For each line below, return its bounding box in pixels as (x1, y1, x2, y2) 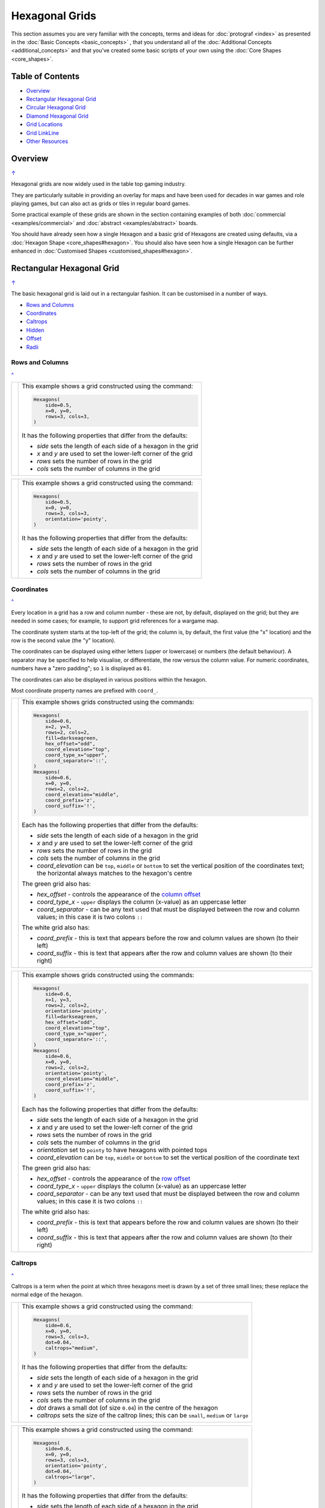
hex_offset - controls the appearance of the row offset (37, 1174, 191, 1182)
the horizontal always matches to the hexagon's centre (37, 869, 193, 878)
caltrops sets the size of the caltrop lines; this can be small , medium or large (37, 1411, 249, 1419)
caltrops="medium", (45, 1345, 99, 1351)
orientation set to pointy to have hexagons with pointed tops (37, 1145, 208, 1154)
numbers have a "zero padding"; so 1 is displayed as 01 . (11, 665, 152, 672)
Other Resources (26, 138, 69, 145)
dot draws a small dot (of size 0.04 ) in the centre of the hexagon (37, 1403, 218, 1411)
